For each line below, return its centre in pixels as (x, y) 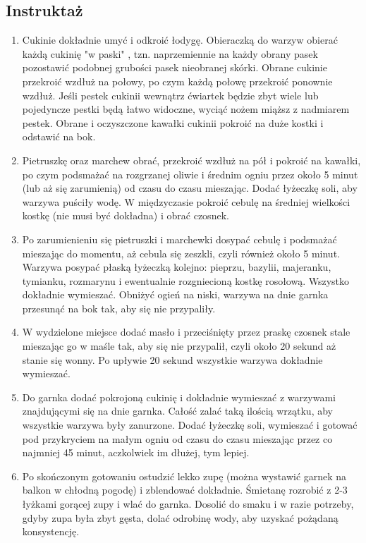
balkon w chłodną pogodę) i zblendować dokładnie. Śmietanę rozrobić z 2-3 (185, 490)
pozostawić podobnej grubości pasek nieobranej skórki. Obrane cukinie (175, 67)
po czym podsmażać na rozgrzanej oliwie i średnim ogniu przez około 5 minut (190, 174)
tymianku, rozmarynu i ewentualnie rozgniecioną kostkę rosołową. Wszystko (186, 280)
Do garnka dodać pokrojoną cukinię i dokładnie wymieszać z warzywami (179, 397)
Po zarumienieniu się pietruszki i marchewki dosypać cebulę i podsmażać (179, 239)
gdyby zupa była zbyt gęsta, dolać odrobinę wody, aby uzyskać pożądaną (180, 517)
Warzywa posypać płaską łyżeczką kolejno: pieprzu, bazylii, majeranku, (177, 267)
